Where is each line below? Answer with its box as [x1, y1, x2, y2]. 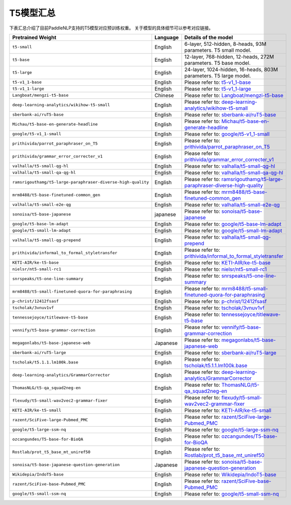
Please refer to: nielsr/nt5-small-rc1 [184, 266, 267, 273]
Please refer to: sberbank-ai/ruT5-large [184, 349, 277, 356]
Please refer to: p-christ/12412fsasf [184, 298, 267, 305]
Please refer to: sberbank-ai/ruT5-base [184, 111, 277, 118]
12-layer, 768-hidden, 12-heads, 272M [184, 53, 274, 60]
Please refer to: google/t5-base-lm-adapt [184, 220, 282, 227]
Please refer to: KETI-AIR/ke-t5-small [184, 407, 272, 414]
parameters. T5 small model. [184, 46, 252, 53]
